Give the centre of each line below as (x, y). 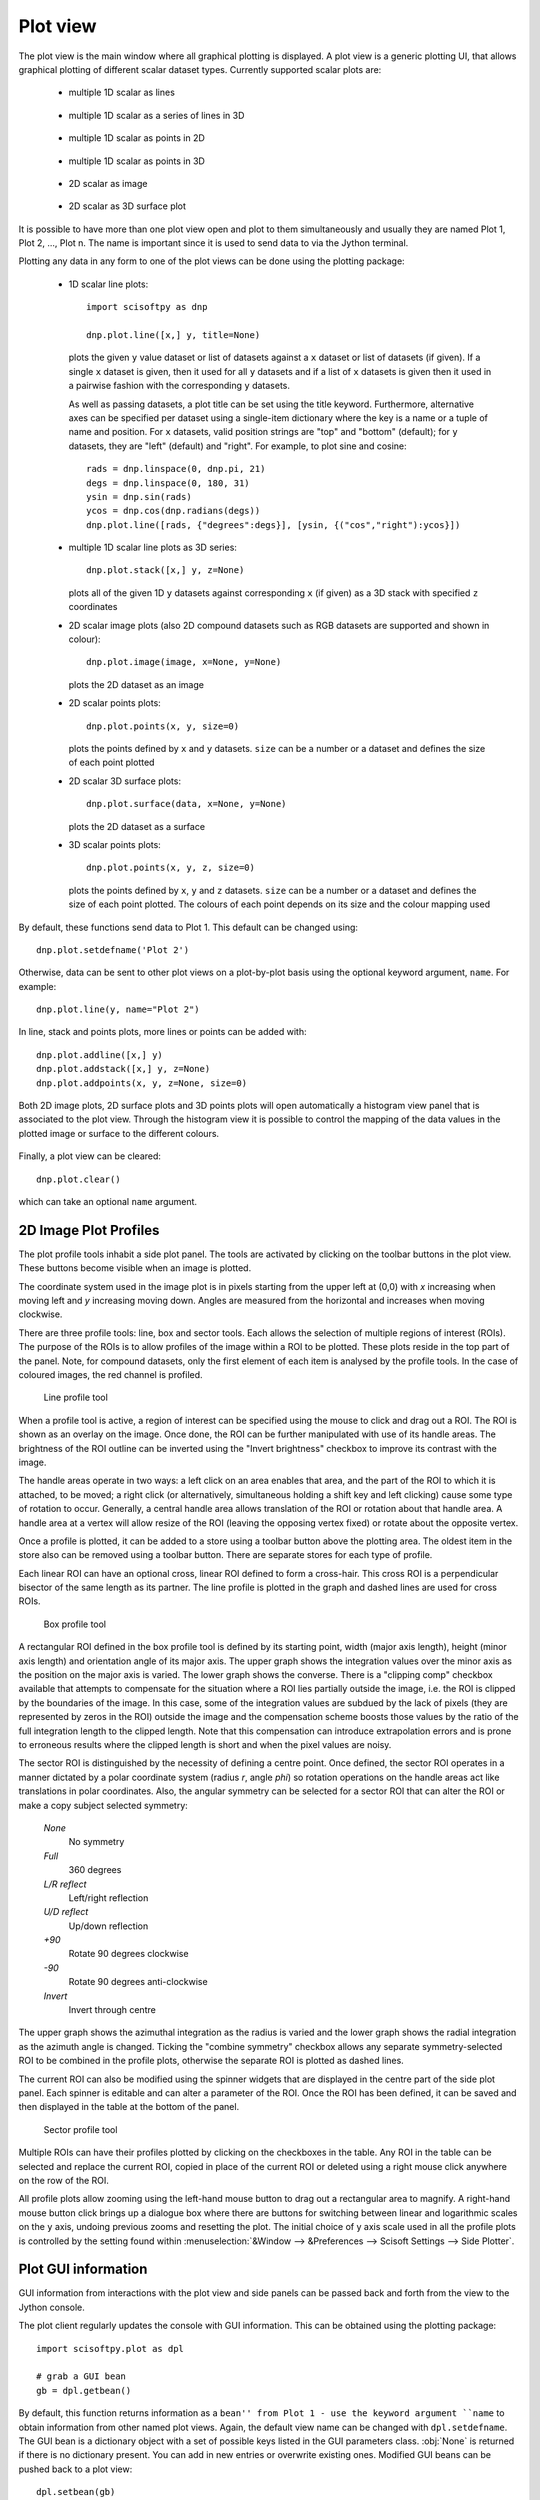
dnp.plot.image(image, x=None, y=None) (184, 662)
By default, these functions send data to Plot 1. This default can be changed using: (188, 927)
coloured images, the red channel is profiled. (111, 1375)
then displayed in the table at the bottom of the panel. (129, 2107)
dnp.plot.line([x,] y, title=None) (173, 335)
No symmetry (96, 1842)
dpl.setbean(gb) (76, 2492)
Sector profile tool (80, 2129)
